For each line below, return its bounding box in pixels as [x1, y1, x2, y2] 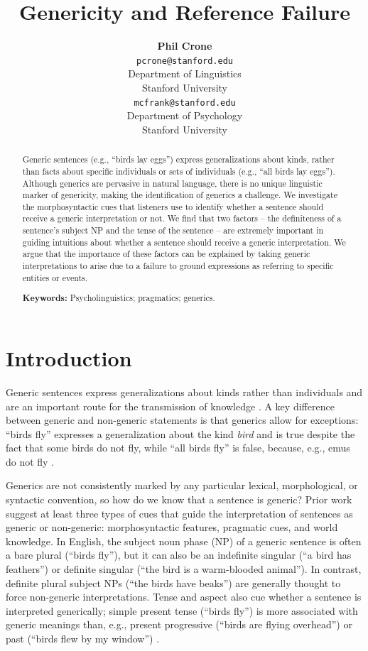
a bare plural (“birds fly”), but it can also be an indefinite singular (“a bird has [6, 547, 352, 562]
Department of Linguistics [128, 66, 242, 81]
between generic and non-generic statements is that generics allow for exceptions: [6, 412, 359, 427]
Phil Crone [157, 38, 212, 53]
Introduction [6, 343, 132, 372]
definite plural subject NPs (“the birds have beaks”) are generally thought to [6, 575, 341, 590]
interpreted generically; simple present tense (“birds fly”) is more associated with [6, 603, 358, 618]
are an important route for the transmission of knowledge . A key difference [6, 398, 335, 413]
